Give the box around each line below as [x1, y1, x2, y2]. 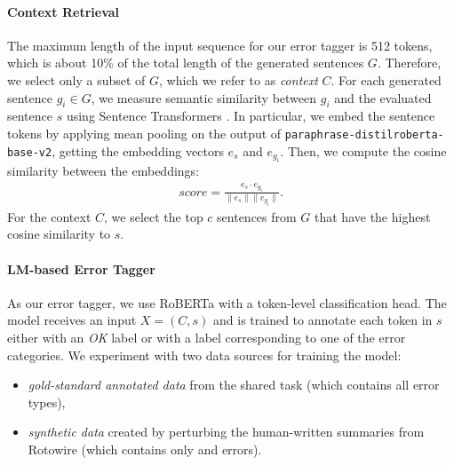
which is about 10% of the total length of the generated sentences [7, 53, 364, 72]
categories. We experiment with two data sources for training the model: [7, 345, 402, 364]
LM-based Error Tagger [7, 259, 155, 278]
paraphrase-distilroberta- [284, 128, 444, 141]
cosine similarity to [7, 225, 111, 243]
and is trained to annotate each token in [213, 311, 433, 329]
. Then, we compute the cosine [280, 141, 447, 160]
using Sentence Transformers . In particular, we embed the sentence [66, 106, 435, 125]
